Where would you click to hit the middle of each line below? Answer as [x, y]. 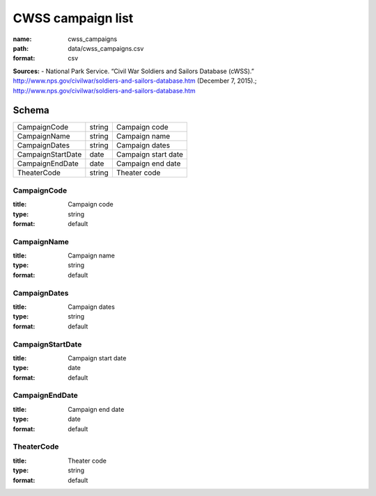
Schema [31, 110]
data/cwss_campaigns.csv [106, 48]
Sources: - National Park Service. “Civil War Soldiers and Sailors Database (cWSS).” [133, 71]
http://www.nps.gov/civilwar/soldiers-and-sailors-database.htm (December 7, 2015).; [135, 81]
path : [21, 48]
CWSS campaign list [73, 18]
